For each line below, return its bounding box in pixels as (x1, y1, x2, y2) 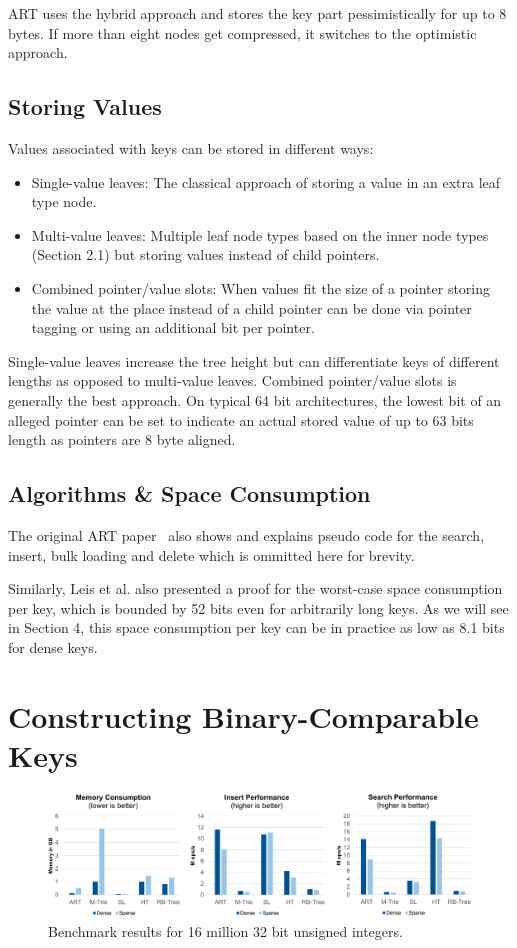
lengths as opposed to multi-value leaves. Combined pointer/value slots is (8, 370, 457, 391)
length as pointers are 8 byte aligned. (8, 429, 236, 450)
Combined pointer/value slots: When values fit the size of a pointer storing (31, 277, 491, 298)
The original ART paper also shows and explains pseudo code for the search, (8, 524, 485, 545)
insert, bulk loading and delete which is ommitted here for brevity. (8, 544, 415, 565)
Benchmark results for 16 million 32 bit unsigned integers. (48, 921, 403, 942)
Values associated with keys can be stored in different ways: (8, 137, 374, 158)
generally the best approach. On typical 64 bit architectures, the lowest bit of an (8, 389, 502, 410)
